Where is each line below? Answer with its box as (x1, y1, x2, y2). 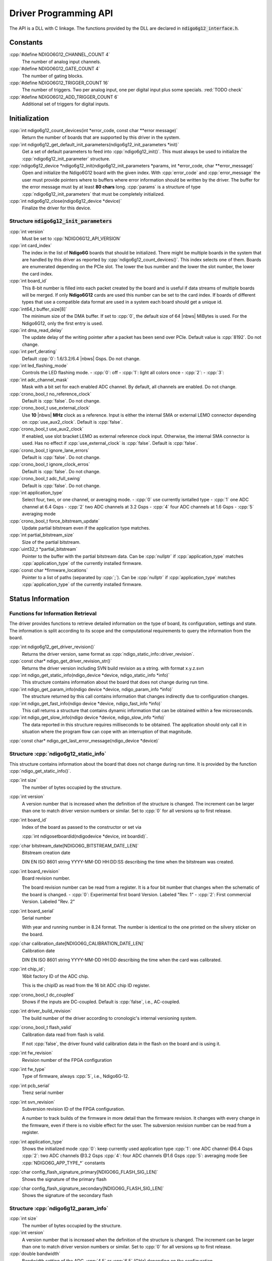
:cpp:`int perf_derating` (9, 349, 57, 355)
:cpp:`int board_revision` (9, 868, 60, 874)
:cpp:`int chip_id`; (9, 966, 45, 972)
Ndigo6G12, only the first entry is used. (22, 320, 103, 326)
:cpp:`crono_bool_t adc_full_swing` (9, 476, 82, 482)
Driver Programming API (9, 8, 113, 19)
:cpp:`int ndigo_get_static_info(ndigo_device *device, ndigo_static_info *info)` (9, 672, 170, 678)
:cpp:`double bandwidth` (9, 1251, 60, 1257)
